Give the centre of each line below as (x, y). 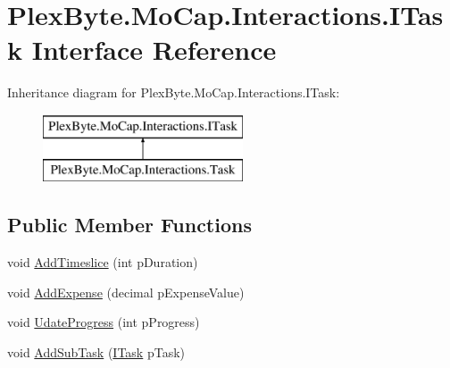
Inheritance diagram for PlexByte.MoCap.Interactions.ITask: (174, 92)
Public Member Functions (129, 225)
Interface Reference (154, 50)
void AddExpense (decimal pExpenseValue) (126, 292)
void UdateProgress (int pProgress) (104, 322)
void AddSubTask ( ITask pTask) (96, 352)
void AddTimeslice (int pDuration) (103, 262)
